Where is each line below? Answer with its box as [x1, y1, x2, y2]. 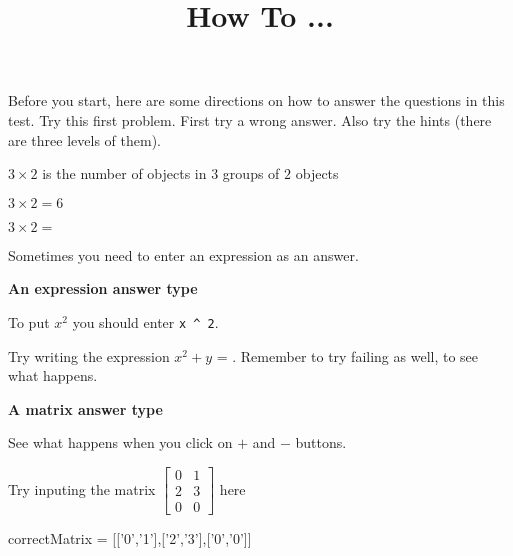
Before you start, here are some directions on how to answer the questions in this [8, 90, 505, 111]
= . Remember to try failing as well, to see [216, 345, 479, 366]
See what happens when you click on [8, 432, 233, 453]
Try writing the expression [8, 345, 170, 366]
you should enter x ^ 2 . [72, 311, 219, 332]
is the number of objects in [42, 163, 207, 184]
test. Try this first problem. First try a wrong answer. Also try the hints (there [8, 109, 492, 130]
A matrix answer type [8, 398, 163, 419]
